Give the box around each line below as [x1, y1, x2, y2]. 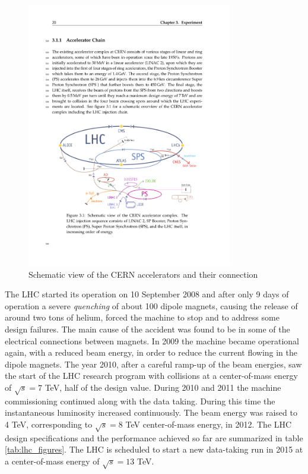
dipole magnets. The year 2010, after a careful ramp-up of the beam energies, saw [5, 357, 302, 370]
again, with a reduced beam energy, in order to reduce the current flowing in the [5, 346, 298, 359]
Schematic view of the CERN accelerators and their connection [28, 268, 258, 280]
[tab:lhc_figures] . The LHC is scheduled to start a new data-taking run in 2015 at [5, 443, 303, 456]
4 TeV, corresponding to [5, 418, 93, 430]
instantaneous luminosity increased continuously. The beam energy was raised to [5, 406, 297, 419]
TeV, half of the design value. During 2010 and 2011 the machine [45, 381, 281, 394]
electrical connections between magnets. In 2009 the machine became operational [5, 334, 300, 347]
